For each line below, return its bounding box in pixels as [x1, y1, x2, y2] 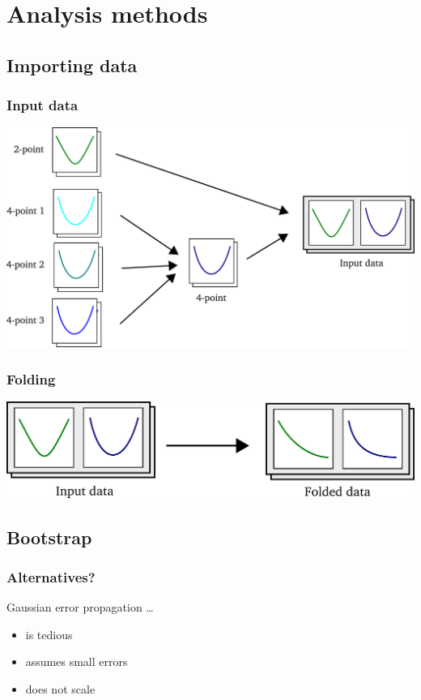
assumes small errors [25, 653, 128, 670]
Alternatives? [6, 566, 96, 586]
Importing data [6, 52, 138, 77]
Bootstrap [6, 524, 92, 549]
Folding [6, 368, 56, 389]
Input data [6, 95, 79, 115]
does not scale [25, 680, 96, 697]
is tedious [25, 625, 73, 642]
